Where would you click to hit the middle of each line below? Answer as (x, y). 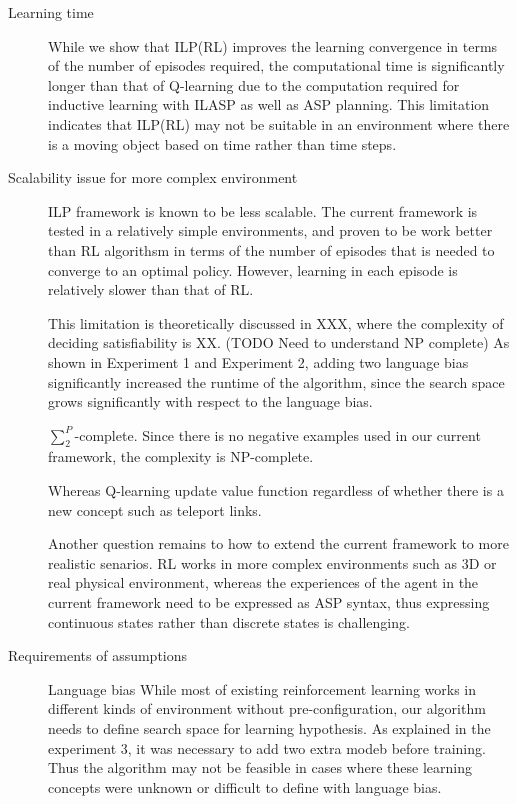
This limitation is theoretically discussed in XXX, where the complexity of (276, 322)
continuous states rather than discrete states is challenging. (229, 621)
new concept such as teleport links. (155, 509)
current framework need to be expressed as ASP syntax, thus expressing (269, 602)
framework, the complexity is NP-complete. (181, 456)
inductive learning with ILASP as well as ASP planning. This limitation (269, 104)
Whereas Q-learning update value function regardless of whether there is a (276, 490)
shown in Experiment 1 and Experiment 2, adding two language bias (258, 361)
